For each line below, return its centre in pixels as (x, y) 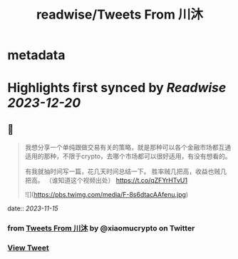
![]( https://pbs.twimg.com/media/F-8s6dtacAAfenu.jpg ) (107, 195)
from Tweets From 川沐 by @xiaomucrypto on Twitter (101, 228)
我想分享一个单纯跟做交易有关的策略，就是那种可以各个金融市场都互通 (128, 148)
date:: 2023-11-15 (33, 208)
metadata (36, 55)
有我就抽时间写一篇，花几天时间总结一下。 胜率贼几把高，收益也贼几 (125, 171)
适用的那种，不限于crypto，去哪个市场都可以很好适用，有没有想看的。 (128, 156)
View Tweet (29, 248)
